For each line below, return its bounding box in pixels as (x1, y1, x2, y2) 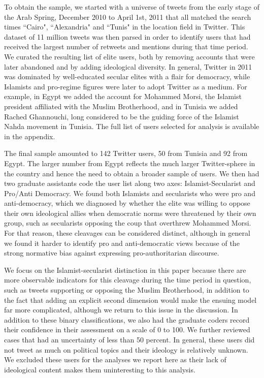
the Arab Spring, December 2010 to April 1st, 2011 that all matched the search (4, 11, 251, 22)
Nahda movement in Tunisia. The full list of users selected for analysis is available (4, 121, 259, 132)
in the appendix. (4, 131, 55, 141)
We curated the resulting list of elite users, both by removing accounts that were (4, 51, 255, 61)
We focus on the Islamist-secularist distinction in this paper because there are (4, 264, 246, 275)
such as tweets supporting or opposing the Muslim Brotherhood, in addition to (4, 285, 249, 295)
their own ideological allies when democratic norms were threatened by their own (4, 207, 256, 218)
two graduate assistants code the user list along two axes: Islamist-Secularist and (4, 178, 255, 188)
